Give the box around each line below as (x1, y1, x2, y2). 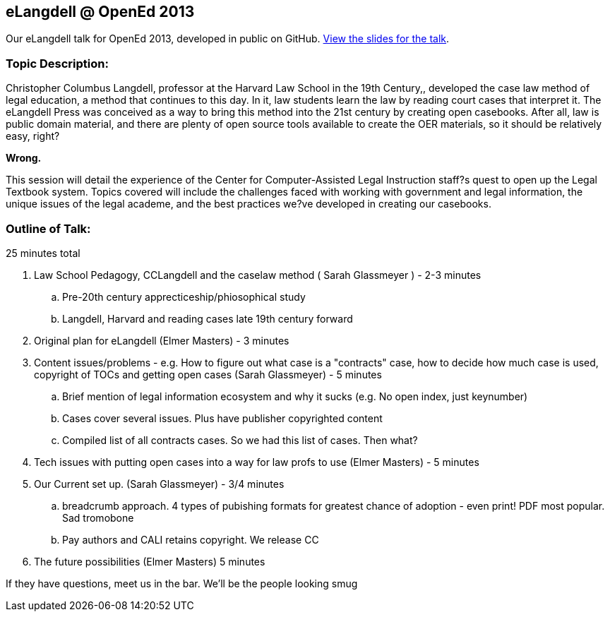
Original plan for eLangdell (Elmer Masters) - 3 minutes (34, 334, 289, 347)
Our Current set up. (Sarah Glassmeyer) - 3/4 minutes (34, 477, 285, 490)
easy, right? (6, 130, 60, 143)
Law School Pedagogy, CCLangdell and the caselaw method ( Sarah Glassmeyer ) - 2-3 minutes (34, 268, 482, 281)
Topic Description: (6, 56, 109, 71)
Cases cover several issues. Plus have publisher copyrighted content (62, 412, 383, 424)
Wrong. (6, 152, 42, 164)
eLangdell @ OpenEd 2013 (6, 3, 195, 20)
